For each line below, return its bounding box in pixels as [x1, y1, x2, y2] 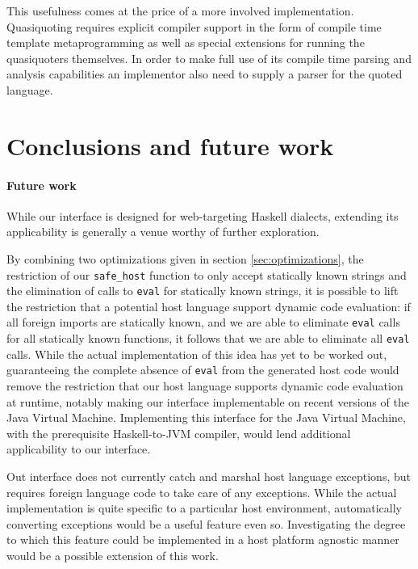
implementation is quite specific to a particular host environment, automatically [6, 499, 402, 516]
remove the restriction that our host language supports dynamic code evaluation [6, 377, 403, 394]
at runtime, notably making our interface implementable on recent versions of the [6, 393, 409, 410]
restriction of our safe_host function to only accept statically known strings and [6, 266, 407, 283]
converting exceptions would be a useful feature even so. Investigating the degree [6, 515, 406, 532]
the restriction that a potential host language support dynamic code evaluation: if [6, 297, 411, 314]
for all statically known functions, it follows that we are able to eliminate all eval [6, 330, 410, 347]
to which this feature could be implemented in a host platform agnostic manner [6, 531, 399, 548]
